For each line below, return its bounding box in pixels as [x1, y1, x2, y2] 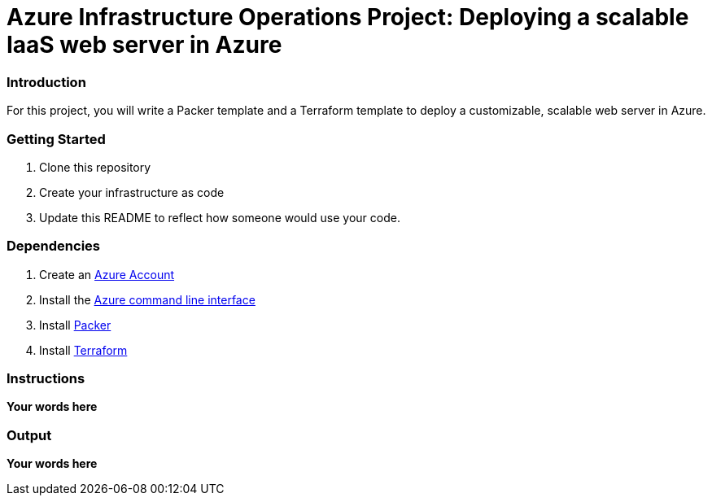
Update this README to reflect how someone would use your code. [39, 210, 400, 225]
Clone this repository [39, 159, 151, 174]
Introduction [7, 73, 86, 90]
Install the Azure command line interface [39, 292, 256, 307]
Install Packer [39, 317, 111, 332]
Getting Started [7, 130, 106, 147]
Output [7, 426, 52, 443]
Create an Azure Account [39, 267, 175, 282]
